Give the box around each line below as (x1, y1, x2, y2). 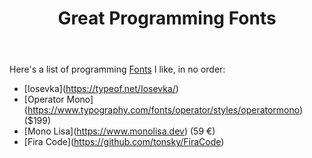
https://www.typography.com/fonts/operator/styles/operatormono (27, 104, 301, 116)
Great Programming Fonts (57, 7, 277, 30)
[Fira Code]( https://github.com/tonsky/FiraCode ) (23, 136, 225, 148)
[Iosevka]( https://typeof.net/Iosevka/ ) (23, 83, 179, 95)
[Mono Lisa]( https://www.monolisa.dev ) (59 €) (23, 125, 216, 137)
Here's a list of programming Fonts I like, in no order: (9, 63, 226, 76)
